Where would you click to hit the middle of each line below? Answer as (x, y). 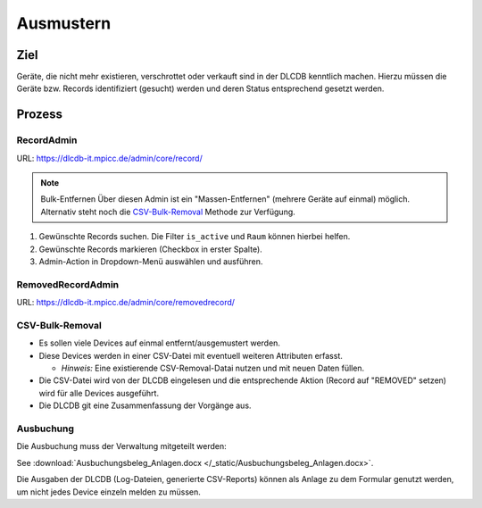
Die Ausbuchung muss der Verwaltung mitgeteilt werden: (121, 446)
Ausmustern (64, 23)
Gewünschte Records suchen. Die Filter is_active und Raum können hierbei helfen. (195, 237)
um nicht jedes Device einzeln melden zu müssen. (108, 492)
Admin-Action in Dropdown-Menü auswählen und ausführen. (151, 261)
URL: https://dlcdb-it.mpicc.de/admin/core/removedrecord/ (126, 303)
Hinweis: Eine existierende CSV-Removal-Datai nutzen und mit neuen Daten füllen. (213, 368)
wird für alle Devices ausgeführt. (99, 393)
